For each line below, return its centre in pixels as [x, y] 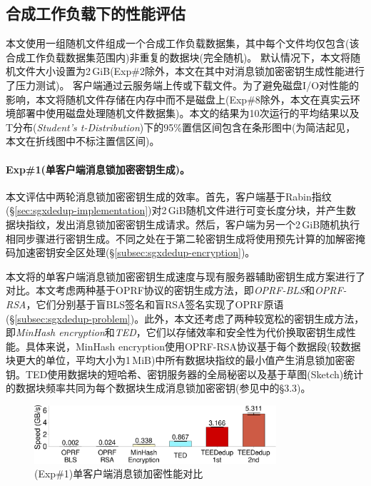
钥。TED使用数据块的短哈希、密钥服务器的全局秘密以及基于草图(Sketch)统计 [185, 374]
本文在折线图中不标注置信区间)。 [83, 141]
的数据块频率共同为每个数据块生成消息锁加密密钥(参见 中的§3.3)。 [158, 388]
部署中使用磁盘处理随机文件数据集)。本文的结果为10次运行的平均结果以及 [187, 113]
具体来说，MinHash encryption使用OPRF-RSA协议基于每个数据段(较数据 [193, 346]
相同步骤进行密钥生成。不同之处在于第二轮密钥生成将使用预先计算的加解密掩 [185, 238]
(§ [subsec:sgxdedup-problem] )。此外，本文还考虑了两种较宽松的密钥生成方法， [185, 318]
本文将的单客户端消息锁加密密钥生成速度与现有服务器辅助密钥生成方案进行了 [185, 276]
